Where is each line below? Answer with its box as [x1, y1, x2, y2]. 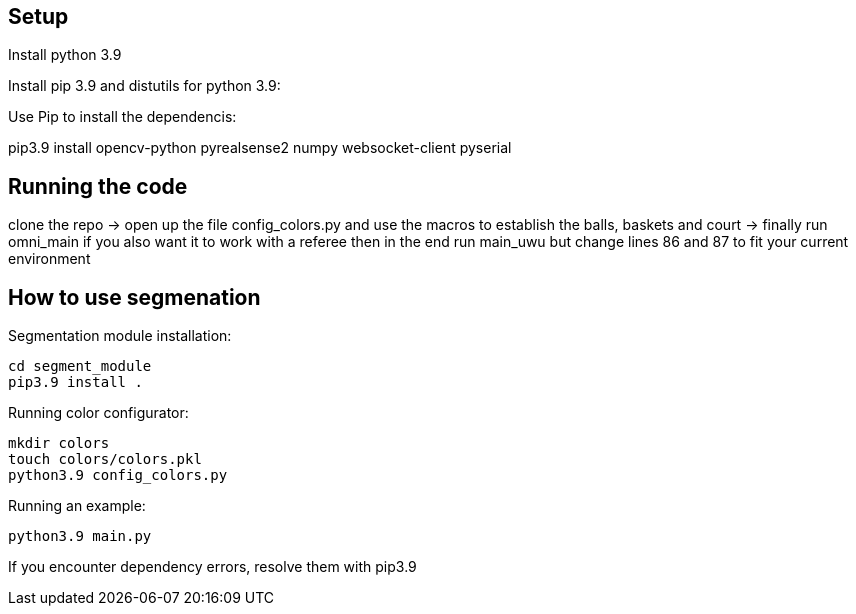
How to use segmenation [8, 284, 261, 310]
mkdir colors [8, 435, 110, 452]
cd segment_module [8, 358, 152, 375]
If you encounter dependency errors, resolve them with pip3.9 [8, 558, 417, 576]
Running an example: [8, 497, 146, 515]
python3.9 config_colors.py [8, 467, 228, 484]
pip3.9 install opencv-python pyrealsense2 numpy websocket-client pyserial [8, 139, 512, 157]
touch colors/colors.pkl [8, 451, 202, 468]
